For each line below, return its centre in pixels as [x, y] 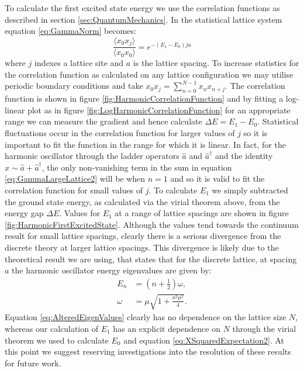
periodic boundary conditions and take [74, 86]
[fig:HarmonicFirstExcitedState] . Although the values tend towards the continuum [152, 224]
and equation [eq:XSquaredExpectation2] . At [204, 340]
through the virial [264, 328]
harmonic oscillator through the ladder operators [92, 156]
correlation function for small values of [74, 190]
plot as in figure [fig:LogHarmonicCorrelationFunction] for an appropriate [159, 110]
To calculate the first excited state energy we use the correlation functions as [142, 8]
